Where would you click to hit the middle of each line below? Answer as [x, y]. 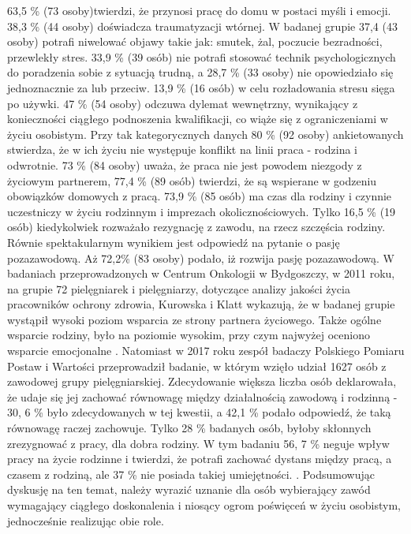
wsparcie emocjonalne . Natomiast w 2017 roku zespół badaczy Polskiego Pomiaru [206, 351]
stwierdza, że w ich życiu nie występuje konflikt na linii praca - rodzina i [182, 149]
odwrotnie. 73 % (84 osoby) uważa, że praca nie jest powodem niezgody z [185, 164]
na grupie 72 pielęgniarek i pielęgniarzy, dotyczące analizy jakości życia [179, 288]
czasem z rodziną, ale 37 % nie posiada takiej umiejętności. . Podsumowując [191, 474]
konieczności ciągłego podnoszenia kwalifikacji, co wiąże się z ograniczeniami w [198, 119]
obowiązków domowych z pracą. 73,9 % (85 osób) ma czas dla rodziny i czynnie [200, 196]
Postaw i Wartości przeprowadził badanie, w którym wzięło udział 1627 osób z [197, 366]
